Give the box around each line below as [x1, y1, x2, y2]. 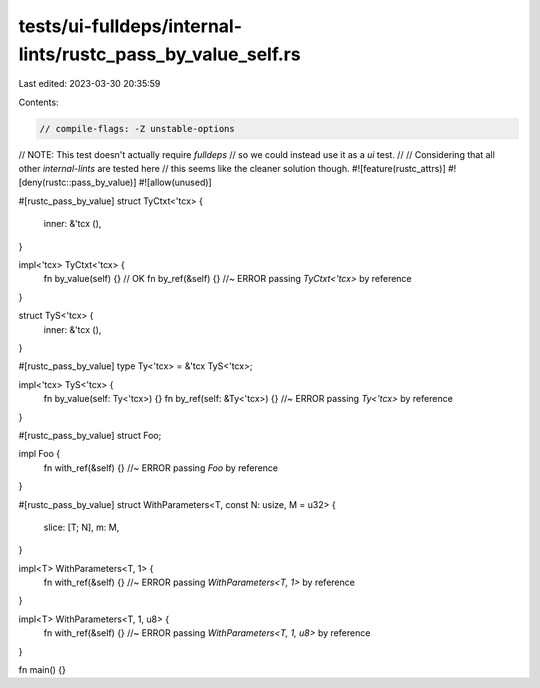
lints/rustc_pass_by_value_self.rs [18, 43, 301, 65]
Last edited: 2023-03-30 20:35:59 [18, 78, 161, 90]
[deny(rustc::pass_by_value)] [18, 176, 137, 189]
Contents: [18, 96, 59, 108]
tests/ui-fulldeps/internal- [18, 15, 242, 37]
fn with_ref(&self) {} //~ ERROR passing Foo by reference [43, 461, 279, 474]
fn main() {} [18, 664, 67, 676]
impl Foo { [18, 448, 60, 460]
